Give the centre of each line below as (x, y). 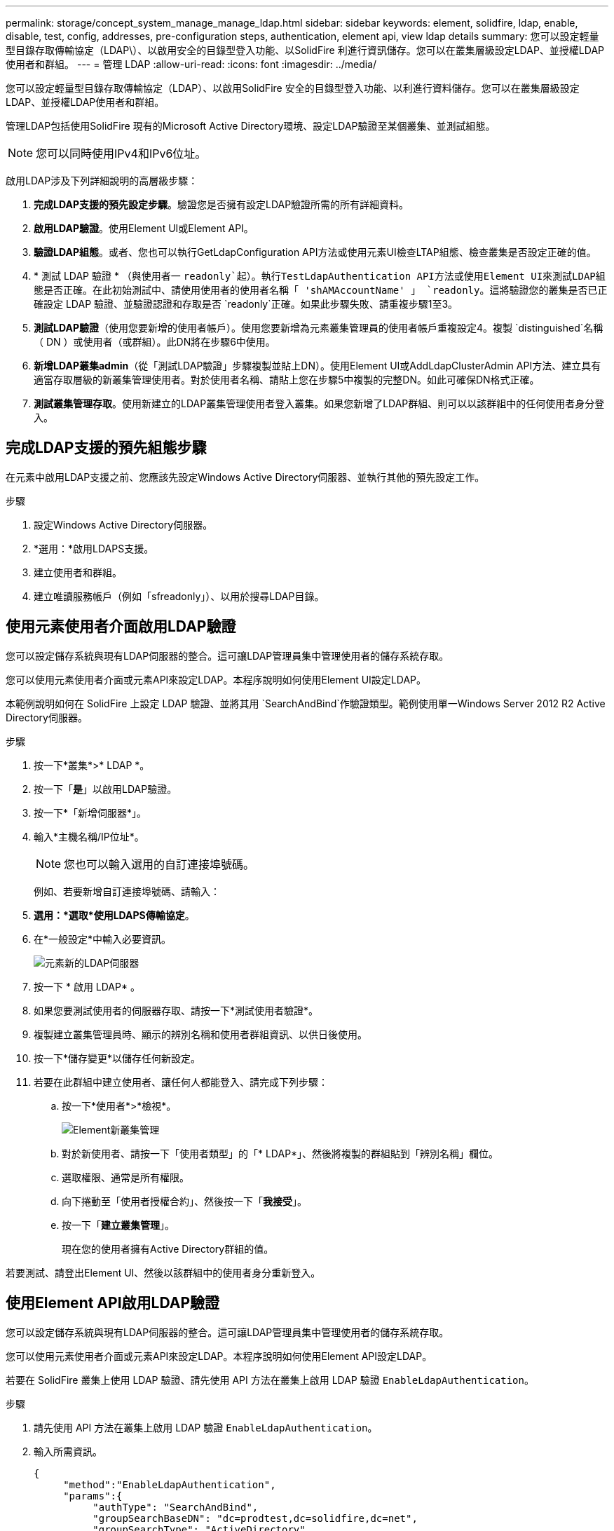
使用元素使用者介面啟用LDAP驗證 (121, 627)
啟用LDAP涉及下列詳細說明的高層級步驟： (102, 181)
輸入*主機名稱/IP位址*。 (89, 836)
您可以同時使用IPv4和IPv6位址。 (121, 154)
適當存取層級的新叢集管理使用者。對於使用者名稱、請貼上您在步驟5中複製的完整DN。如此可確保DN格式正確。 (287, 380)
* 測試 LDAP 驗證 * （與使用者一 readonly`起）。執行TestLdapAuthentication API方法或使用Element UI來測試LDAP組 (320, 276)
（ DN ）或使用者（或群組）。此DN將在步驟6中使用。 (155, 342)
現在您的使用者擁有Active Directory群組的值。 (168, 1248)
